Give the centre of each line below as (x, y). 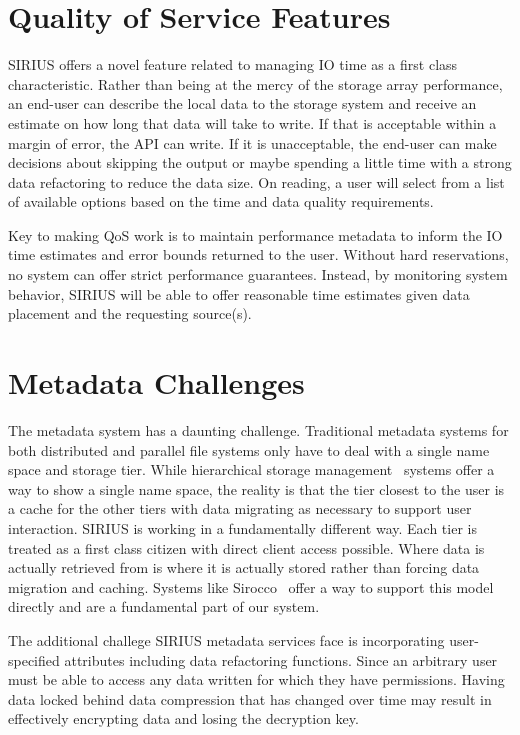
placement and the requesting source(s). (130, 313)
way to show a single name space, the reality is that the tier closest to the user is (256, 488)
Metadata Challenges (156, 382)
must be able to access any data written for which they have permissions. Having (256, 679)
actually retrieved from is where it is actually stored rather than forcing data (244, 567)
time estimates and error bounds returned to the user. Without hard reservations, (258, 254)
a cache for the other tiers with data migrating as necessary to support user (240, 508)
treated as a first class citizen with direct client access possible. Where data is (246, 547)
